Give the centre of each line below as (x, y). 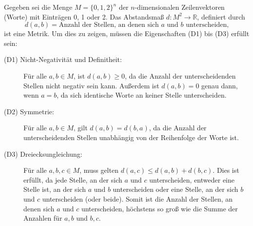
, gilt (80, 128)
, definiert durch (221, 16)
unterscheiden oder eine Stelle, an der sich (175, 189)
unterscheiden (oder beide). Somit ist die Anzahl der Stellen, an (137, 198)
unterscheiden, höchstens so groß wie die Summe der (159, 208)
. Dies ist (226, 170)
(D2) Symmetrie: (29, 111)
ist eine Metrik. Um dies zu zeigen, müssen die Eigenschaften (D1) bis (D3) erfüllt (127, 33)
